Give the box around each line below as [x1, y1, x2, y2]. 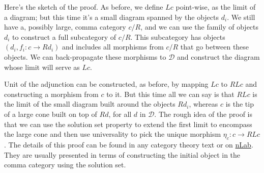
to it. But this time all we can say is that [106, 88, 234, 99]
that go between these [180, 41, 249, 52]
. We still [227, 11, 255, 22]
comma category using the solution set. [4, 159, 126, 170]
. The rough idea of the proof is [154, 108, 253, 119]
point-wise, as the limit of [175, 2, 256, 12]
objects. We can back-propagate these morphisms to [4, 51, 166, 62]
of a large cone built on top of [4, 108, 97, 119]
